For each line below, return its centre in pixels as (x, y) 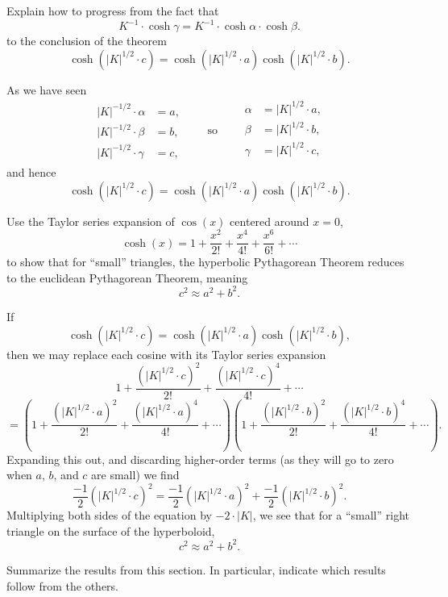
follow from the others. (62, 585)
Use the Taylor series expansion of (91, 221)
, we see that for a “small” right (331, 515)
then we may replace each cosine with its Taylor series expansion (166, 354)
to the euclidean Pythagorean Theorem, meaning (127, 277)
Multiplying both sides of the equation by (109, 515)
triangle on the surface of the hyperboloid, (111, 530)
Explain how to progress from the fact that (113, 10)
